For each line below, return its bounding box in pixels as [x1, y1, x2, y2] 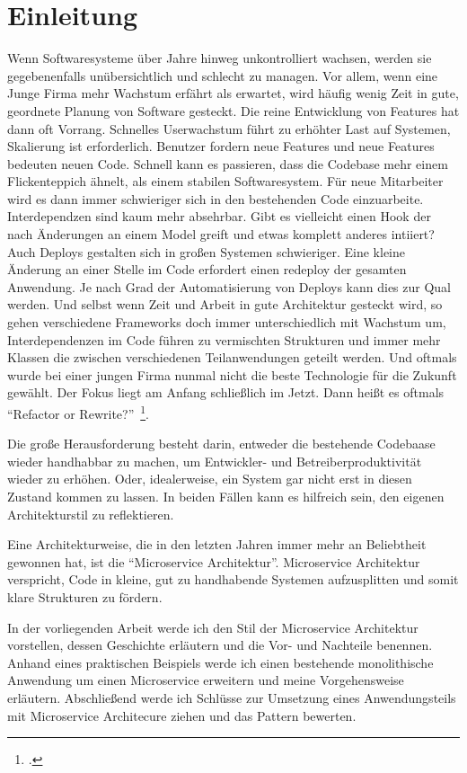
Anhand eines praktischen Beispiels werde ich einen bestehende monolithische [7, 653, 434, 671]
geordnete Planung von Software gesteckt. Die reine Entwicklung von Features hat [7, 101, 460, 120]
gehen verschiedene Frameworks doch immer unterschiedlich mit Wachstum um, [7, 313, 446, 332]
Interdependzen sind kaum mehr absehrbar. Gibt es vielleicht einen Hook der [7, 207, 431, 226]
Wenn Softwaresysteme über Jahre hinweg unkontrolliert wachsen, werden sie [7, 49, 432, 67]
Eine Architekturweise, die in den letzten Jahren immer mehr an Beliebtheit [7, 535, 427, 554]
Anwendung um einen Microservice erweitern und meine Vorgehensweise [7, 671, 404, 689]
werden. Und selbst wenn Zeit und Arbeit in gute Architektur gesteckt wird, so [7, 295, 443, 314]
